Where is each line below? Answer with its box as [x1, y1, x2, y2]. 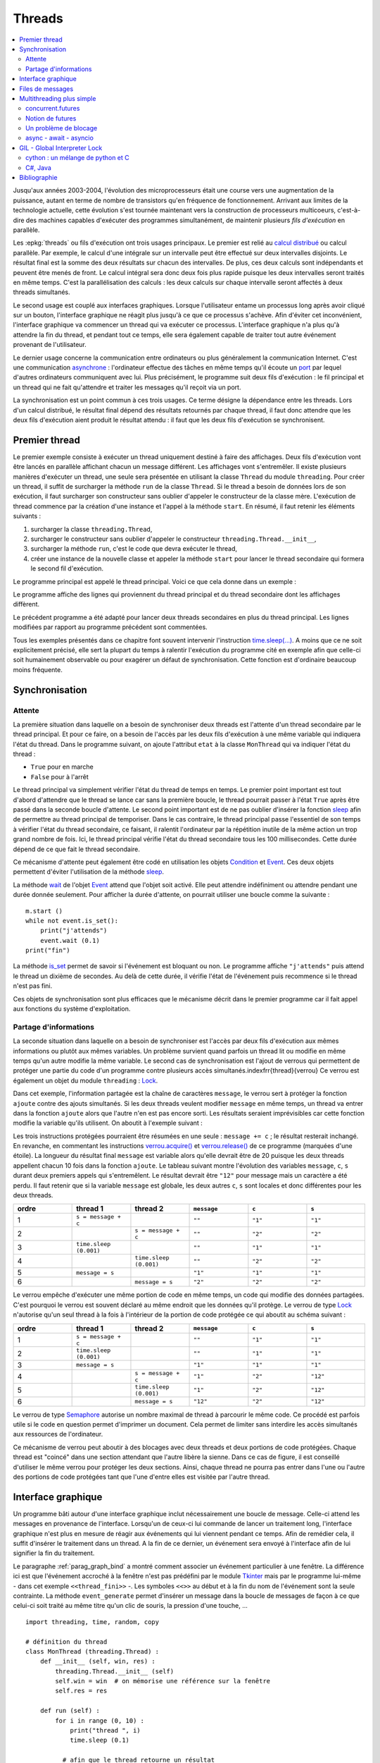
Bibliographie [19, 173, 58, 182]
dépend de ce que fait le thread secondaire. [13, 845, 141, 853]
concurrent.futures [25, 104, 80, 113]
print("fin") [25, 946, 70, 955]
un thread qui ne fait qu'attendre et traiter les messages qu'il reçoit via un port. [13, 383, 241, 391]
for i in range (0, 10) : [55, 1716, 144, 1724]
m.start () [25, 907, 63, 915]
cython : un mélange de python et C [25, 154, 129, 162]
